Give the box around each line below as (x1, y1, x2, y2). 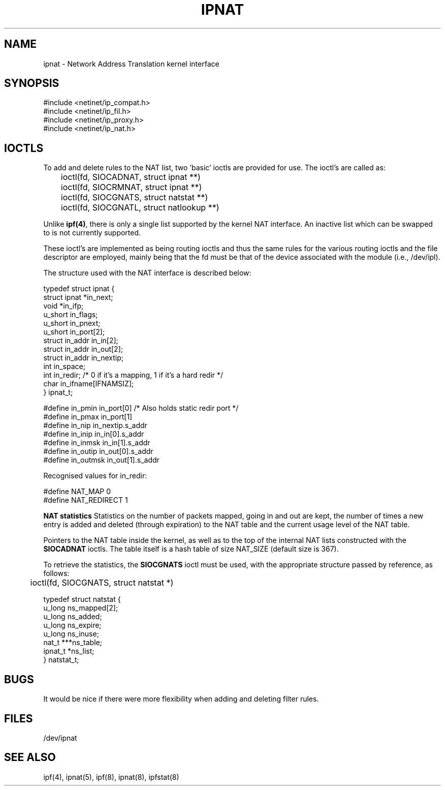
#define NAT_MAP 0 (43, 487, 111, 496)
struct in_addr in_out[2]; (43, 345, 123, 354)
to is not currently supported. (43, 228, 141, 237)
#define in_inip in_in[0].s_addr (43, 430, 144, 439)
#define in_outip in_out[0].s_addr (43, 447, 153, 456)
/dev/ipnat (43, 733, 77, 742)
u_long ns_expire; (43, 621, 102, 630)
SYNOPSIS (4, 77, 59, 90)
